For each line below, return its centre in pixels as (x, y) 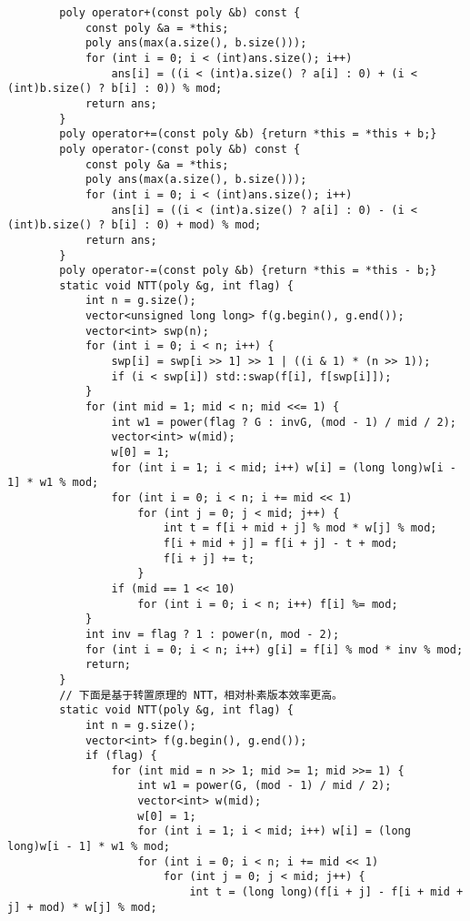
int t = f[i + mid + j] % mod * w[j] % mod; (300, 528)
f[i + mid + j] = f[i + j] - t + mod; (280, 543)
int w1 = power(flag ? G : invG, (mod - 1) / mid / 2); (284, 422)
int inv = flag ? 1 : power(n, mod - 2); (212, 634)
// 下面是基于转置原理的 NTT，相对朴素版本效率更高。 (201, 695)
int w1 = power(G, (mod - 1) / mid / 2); (265, 786)
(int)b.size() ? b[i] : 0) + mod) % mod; (135, 225)
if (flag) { (121, 756)
